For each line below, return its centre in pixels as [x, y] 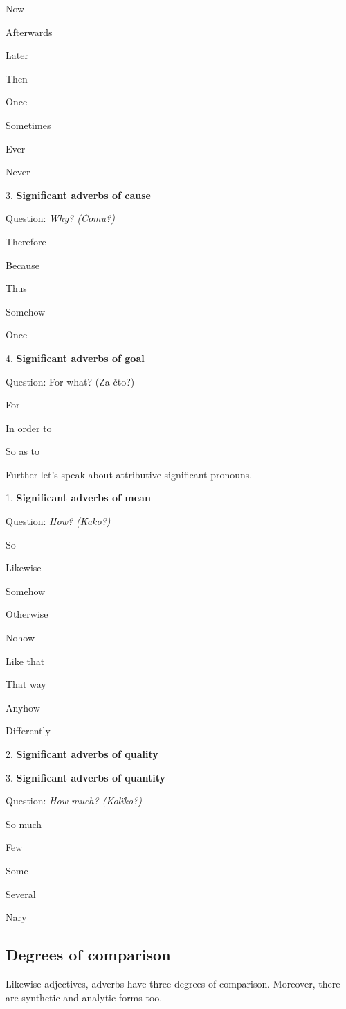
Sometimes [28, 124]
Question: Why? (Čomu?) [60, 218]
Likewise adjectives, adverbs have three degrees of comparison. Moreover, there [173, 983]
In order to [29, 428]
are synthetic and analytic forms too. [84, 997]
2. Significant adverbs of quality [82, 754]
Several [21, 894]
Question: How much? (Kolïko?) [74, 801]
